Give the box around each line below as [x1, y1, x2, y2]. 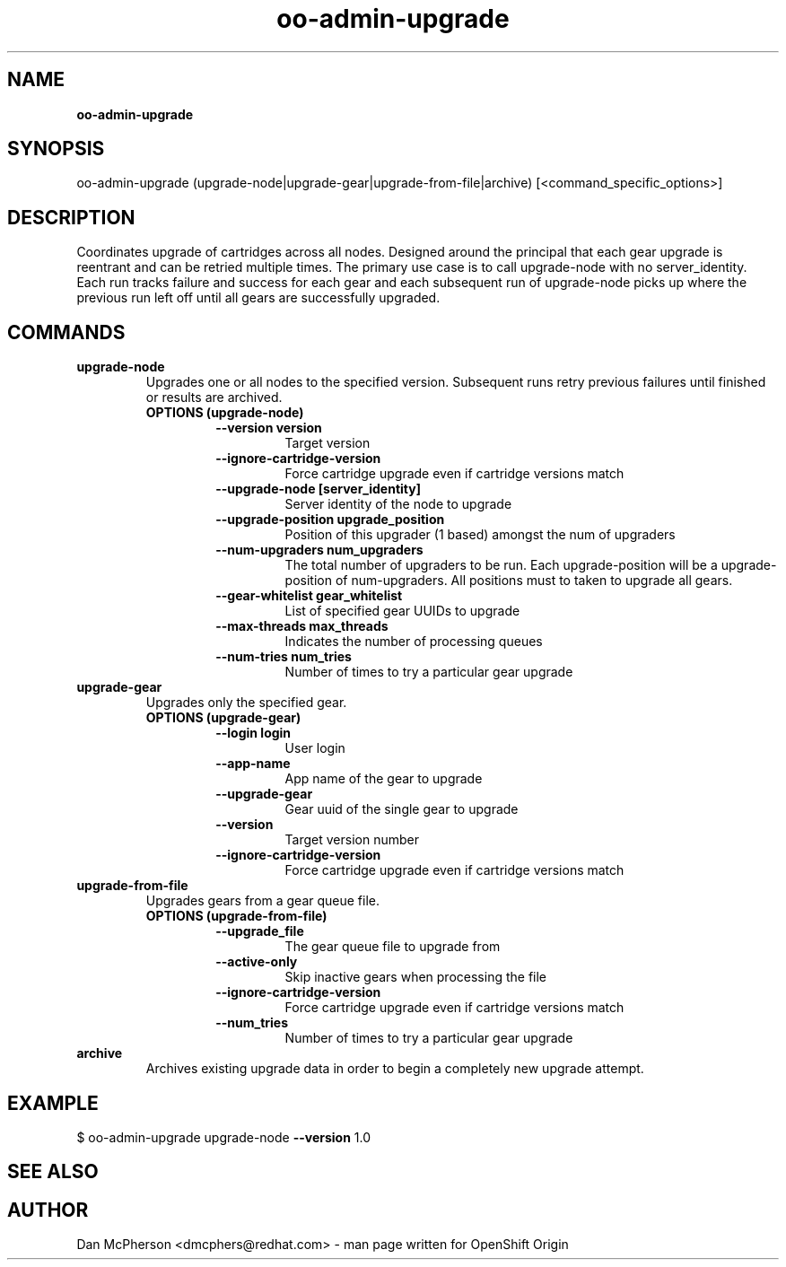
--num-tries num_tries [215, 649, 352, 665]
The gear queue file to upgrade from [284, 939, 501, 955]
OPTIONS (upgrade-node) [145, 405, 304, 421]
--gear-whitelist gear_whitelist [215, 588, 403, 604]
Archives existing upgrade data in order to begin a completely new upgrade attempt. [145, 1061, 644, 1077]
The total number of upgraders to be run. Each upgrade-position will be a [284, 557, 718, 573]
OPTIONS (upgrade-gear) [145, 710, 301, 726]
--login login [215, 725, 292, 741]
